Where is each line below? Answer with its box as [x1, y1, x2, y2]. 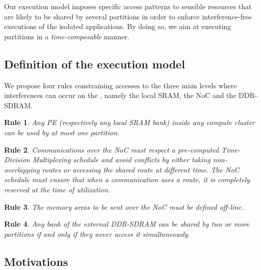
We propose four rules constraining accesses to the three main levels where [4, 80, 237, 90]
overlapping [4, 164, 40, 175]
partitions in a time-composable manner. [4, 31, 129, 41]
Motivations [4, 253, 68, 269]
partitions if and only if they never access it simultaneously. [4, 228, 190, 239]
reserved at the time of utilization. [4, 184, 110, 194]
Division [4, 154, 30, 165]
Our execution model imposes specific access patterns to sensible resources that [4, 1, 252, 11]
